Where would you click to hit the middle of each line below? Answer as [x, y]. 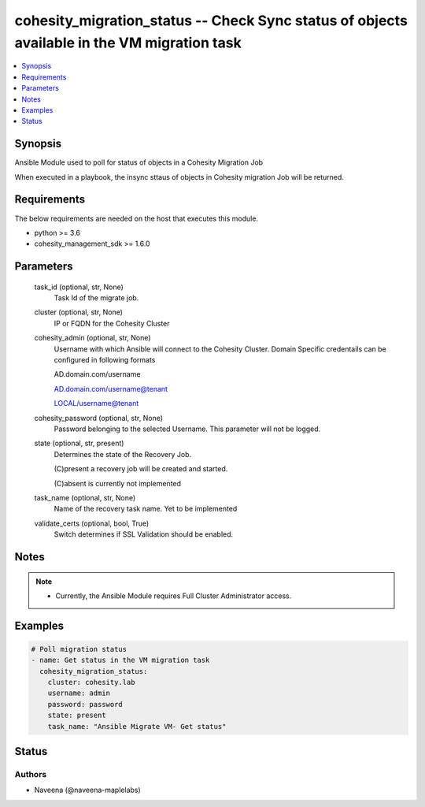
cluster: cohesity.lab [91, 682]
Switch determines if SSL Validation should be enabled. [144, 534]
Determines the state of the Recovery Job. [123, 454]
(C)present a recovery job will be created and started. [141, 469]
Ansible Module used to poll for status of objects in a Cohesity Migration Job [139, 162]
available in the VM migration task [128, 43]
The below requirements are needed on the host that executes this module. [137, 218]
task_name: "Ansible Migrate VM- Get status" [137, 726]
